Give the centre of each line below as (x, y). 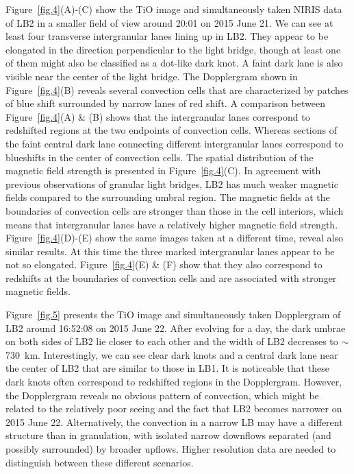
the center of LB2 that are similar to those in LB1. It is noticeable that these (167, 368)
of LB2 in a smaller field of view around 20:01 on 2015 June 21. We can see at (169, 22)
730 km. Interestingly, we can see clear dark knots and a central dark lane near (172, 354)
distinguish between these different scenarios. (100, 462)
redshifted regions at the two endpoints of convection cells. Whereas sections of (172, 130)
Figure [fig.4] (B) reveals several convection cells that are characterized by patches (177, 90)
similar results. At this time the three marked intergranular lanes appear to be (170, 251)
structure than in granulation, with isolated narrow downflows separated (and (168, 435)
